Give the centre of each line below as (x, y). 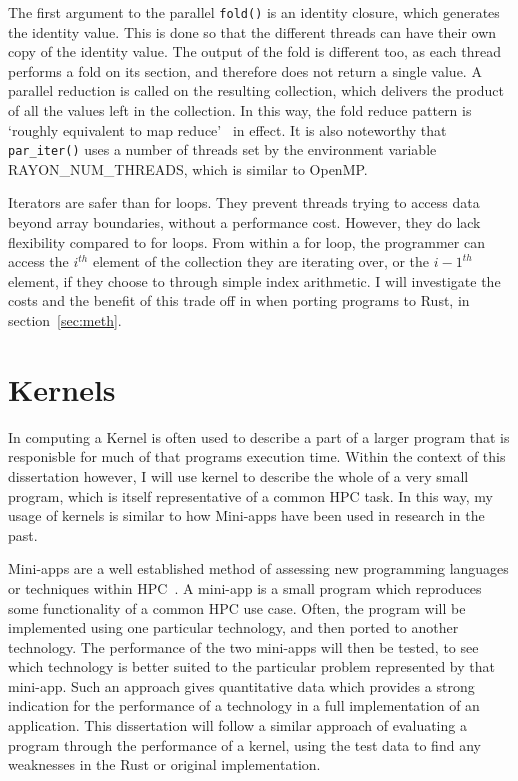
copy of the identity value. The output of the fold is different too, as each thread (254, 51)
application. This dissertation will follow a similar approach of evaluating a (237, 725)
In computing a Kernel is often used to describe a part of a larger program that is (259, 436)
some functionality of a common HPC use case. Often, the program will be (237, 607)
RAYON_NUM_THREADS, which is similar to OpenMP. (188, 168)
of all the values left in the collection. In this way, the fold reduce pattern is (240, 110)
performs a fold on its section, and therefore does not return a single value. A (245, 70)
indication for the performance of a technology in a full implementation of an (244, 705)
